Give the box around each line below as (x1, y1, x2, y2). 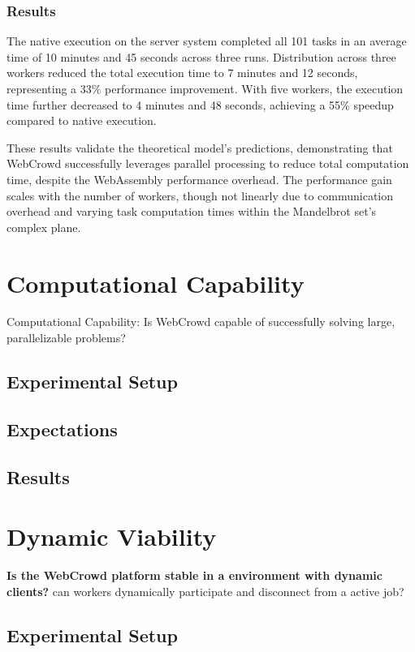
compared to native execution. (6, 112, 157, 129)
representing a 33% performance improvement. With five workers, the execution (6, 80, 404, 97)
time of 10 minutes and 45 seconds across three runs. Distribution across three (6, 48, 396, 65)
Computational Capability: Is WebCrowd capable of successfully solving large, (6, 313, 396, 330)
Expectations (6, 416, 118, 441)
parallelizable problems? (6, 329, 126, 346)
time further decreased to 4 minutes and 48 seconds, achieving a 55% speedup (6, 96, 394, 113)
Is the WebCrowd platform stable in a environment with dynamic (6, 567, 383, 584)
